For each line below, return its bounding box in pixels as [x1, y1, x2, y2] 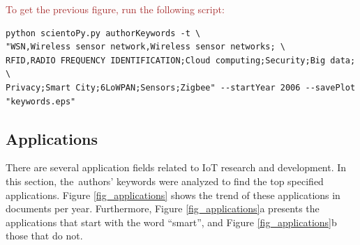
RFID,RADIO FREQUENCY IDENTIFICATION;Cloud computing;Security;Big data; [6, 55, 356, 65]
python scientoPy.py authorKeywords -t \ [6, 28, 201, 38]
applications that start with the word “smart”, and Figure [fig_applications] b [6, 214, 337, 229]
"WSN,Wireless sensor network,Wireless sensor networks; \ [6, 42, 285, 52]
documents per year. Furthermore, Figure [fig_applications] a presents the [6, 201, 320, 216]
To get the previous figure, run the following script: [6, 2, 225, 16]
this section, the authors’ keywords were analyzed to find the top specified [6, 173, 324, 188]
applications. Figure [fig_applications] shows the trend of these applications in [6, 187, 340, 202]
